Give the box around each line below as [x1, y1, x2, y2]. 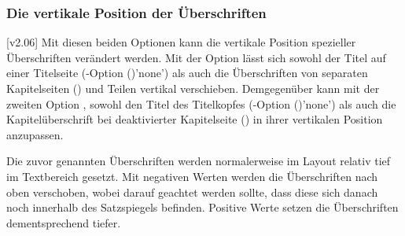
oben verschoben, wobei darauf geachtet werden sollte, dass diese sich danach [6, 183, 378, 200]
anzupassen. [6, 126, 64, 142]
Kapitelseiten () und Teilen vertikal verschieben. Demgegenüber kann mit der [6, 80, 380, 96]
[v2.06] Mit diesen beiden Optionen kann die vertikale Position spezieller [6, 34, 356, 50]
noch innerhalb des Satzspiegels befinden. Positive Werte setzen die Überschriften [6, 199, 399, 216]
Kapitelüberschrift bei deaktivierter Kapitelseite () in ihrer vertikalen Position [6, 111, 383, 127]
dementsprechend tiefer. [6, 214, 121, 230]
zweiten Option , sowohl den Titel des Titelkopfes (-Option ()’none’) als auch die [6, 95, 396, 112]
